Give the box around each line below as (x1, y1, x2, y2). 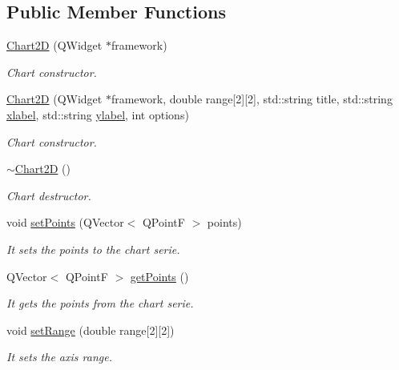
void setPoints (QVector (6, 214, 124, 231)
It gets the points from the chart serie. (6, 295, 194, 312)
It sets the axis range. (6, 348, 112, 365)
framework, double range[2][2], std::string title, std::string (111, 90, 393, 107)
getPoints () (130, 267, 189, 284)
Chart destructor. (6, 187, 91, 203)
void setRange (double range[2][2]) (6, 321, 175, 338)
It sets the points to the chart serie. (6, 240, 180, 257)
